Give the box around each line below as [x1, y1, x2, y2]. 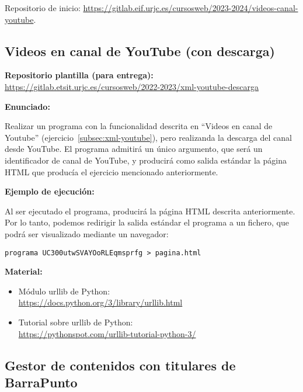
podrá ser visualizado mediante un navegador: [5, 227, 169, 240]
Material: [5, 265, 43, 277]
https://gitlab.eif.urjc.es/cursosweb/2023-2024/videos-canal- [83, 2, 298, 13]
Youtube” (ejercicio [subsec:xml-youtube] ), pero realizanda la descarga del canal [5, 131, 292, 143]
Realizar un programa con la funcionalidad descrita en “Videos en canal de [5, 120, 273, 132]
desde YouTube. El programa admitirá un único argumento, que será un [5, 143, 263, 155]
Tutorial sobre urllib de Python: [18, 315, 133, 328]
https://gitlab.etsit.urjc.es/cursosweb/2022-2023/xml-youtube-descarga [5, 80, 259, 92]
